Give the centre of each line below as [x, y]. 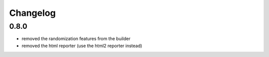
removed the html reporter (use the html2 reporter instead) [82, 46]
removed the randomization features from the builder [76, 39]
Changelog [32, 13]
